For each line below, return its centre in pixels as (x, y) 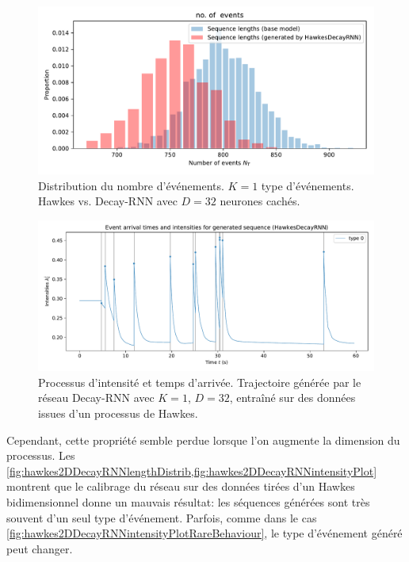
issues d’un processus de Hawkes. (118, 413)
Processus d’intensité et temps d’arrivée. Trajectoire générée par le (200, 382)
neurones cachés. (260, 201)
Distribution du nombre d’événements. (131, 185)
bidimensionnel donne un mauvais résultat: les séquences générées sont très (188, 502)
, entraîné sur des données (292, 398)
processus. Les (41, 455)
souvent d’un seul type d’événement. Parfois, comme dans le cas (162, 517)
